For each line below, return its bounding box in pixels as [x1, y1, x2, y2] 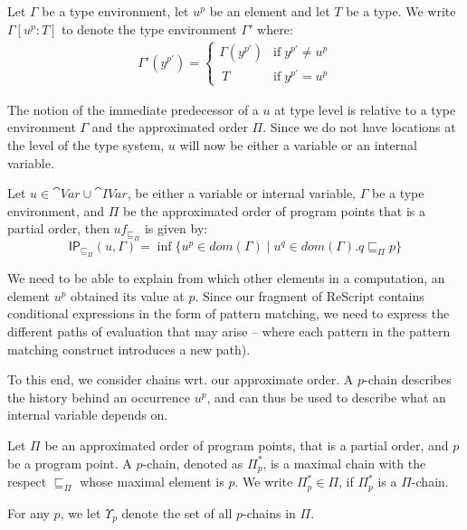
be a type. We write [346, 2, 456, 20]
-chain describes [364, 370, 452, 389]
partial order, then [7, 219, 110, 238]
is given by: [144, 219, 208, 238]
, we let [60, 503, 101, 522]
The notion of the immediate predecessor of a [7, 99, 259, 118]
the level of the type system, [7, 136, 165, 155]
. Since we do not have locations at [262, 118, 456, 137]
